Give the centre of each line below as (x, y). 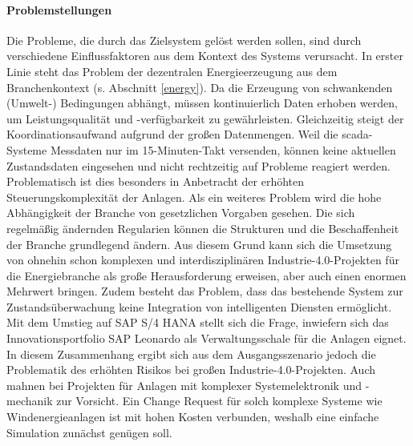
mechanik (30, 401)
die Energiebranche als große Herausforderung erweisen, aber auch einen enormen (206, 275)
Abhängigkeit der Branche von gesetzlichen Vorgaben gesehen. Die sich (181, 213)
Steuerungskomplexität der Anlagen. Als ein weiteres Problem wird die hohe (194, 197)
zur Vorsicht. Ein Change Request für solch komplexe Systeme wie (219, 401)
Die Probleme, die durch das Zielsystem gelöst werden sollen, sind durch (184, 40)
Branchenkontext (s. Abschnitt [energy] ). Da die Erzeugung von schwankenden (200, 87)
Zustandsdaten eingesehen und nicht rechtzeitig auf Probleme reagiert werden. (198, 165)
